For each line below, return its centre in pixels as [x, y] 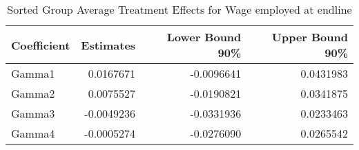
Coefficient [41, 45]
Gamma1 [33, 73]
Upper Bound [310, 37]
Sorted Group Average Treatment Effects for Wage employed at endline [179, 9]
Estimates [108, 45]
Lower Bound [204, 37]
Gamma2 [33, 93]
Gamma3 [33, 113]
